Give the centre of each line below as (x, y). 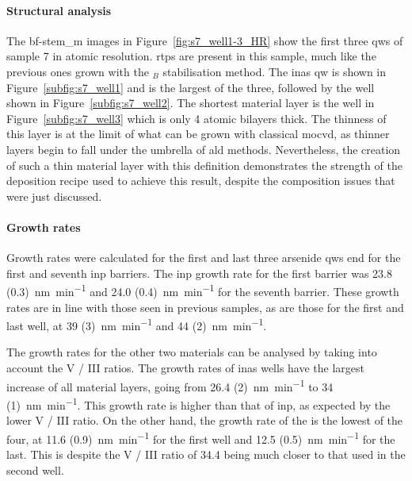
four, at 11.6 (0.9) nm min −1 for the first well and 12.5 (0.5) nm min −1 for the (201, 437)
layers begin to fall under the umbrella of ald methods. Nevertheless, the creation (204, 149)
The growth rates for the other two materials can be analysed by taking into (192, 352)
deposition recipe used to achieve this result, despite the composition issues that (201, 181)
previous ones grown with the (78, 71)
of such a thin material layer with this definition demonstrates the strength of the (204, 165)
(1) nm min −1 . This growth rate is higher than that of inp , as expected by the (198, 403)
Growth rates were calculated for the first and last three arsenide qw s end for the (204, 258)
